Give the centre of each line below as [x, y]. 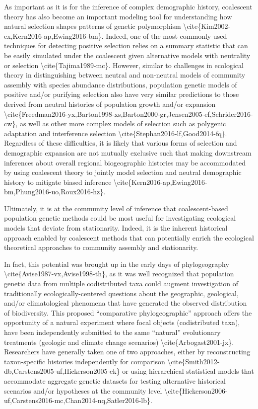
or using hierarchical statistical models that [188, 371]
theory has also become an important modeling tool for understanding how [118, 16]
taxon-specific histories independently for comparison [85, 361]
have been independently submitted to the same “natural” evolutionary [112, 332]
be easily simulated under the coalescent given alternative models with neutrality [127, 55]
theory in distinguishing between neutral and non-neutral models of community [125, 75]
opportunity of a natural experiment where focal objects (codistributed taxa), [122, 322]
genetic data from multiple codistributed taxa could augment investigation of [121, 284]
